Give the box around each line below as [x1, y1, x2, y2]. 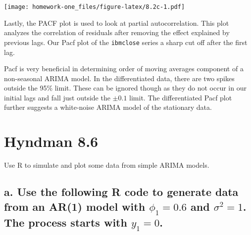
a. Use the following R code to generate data [4, 184, 239, 199]
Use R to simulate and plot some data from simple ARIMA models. [4, 160, 209, 170]
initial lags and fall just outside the [4, 92, 110, 102]
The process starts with [4, 214, 127, 230]
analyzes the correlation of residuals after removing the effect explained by [4, 27, 230, 38]
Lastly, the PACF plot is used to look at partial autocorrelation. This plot [4, 17, 229, 28]
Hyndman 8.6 [4, 131, 99, 151]
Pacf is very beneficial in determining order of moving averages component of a [4, 63, 244, 74]
